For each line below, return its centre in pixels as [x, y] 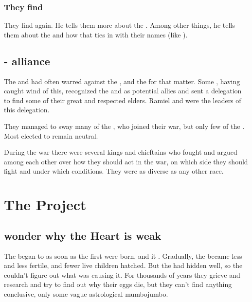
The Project [45, 204]
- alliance [27, 61]
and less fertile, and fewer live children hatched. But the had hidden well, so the [123, 265]
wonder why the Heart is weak [83, 235]
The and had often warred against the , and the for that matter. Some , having [122, 81]
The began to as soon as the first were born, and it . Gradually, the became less [123, 256]
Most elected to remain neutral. [51, 135]
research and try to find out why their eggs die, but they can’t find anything [118, 284]
